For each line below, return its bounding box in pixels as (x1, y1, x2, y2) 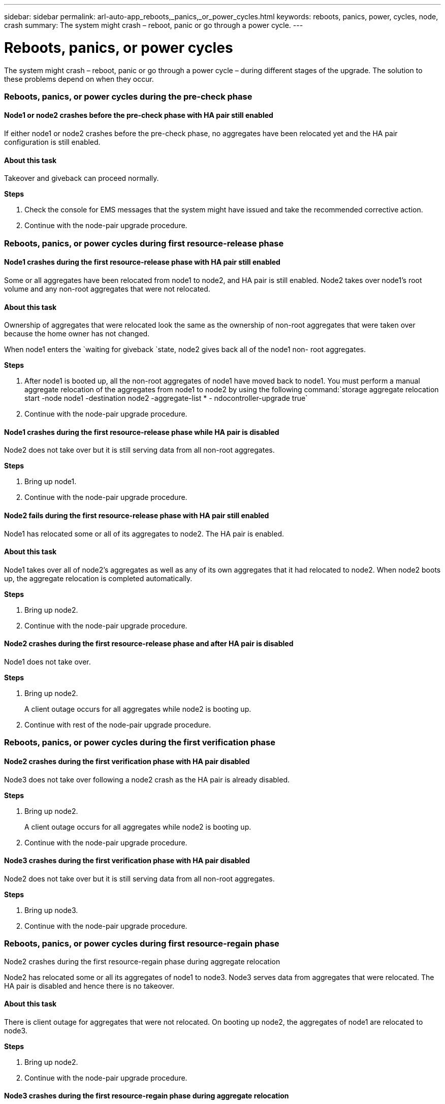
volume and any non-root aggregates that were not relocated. (4, 284, 210, 293)
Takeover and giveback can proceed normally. (4, 174, 159, 183)
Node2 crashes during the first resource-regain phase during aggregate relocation (4, 957, 280, 966)
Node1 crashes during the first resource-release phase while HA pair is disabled (4, 427, 279, 436)
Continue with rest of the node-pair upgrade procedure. (24, 720, 211, 729)
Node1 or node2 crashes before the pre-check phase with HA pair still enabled (4, 111, 273, 120)
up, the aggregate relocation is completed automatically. (4, 574, 193, 583)
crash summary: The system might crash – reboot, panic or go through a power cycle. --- (4, 21, 303, 29)
